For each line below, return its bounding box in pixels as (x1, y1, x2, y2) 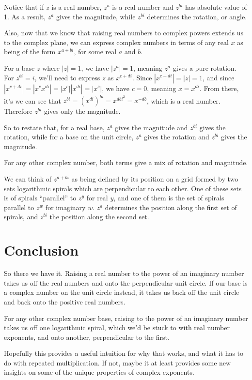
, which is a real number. (146, 95, 220, 106)
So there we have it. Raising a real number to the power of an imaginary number (4, 268, 244, 278)
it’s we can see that (4, 95, 61, 106)
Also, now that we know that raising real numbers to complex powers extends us (4, 28, 244, 38)
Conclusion (4, 240, 79, 260)
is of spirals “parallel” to (4, 193, 77, 203)
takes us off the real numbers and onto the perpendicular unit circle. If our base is (4, 277, 248, 288)
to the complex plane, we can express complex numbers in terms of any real (4, 37, 229, 47)
